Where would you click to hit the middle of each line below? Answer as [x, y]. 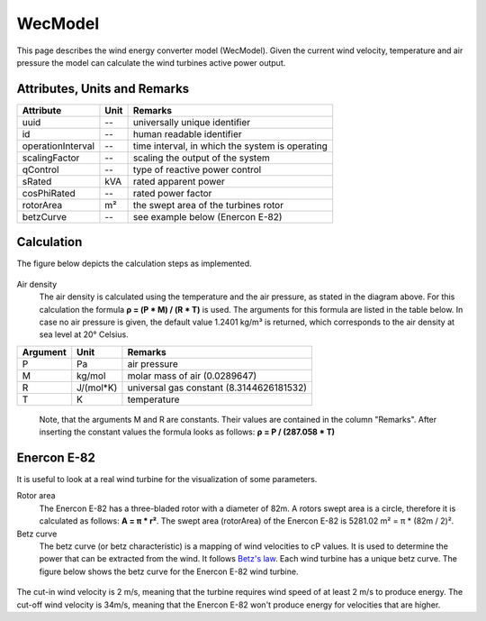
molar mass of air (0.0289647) [192, 376]
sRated [37, 181]
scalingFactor [51, 158]
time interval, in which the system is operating [230, 146]
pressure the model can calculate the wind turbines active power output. [151, 62]
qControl [40, 169]
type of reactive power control [197, 169]
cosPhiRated [49, 193]
